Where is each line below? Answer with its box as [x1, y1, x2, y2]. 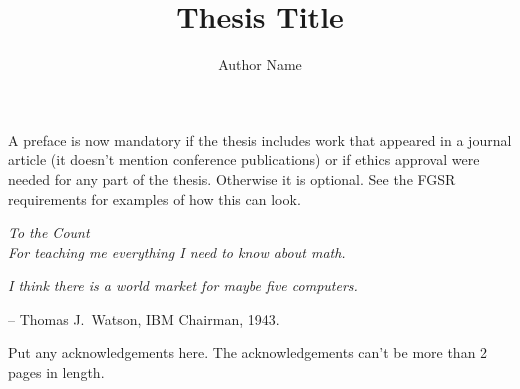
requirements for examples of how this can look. [8, 188, 301, 209]
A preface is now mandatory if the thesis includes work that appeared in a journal [8, 129, 512, 150]
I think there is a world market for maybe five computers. [8, 275, 358, 296]
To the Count [8, 222, 90, 243]
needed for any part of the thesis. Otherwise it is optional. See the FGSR [8, 168, 456, 189]
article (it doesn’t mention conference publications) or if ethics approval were [8, 149, 480, 170]
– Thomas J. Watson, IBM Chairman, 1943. [8, 308, 280, 329]
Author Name [218, 54, 302, 75]
